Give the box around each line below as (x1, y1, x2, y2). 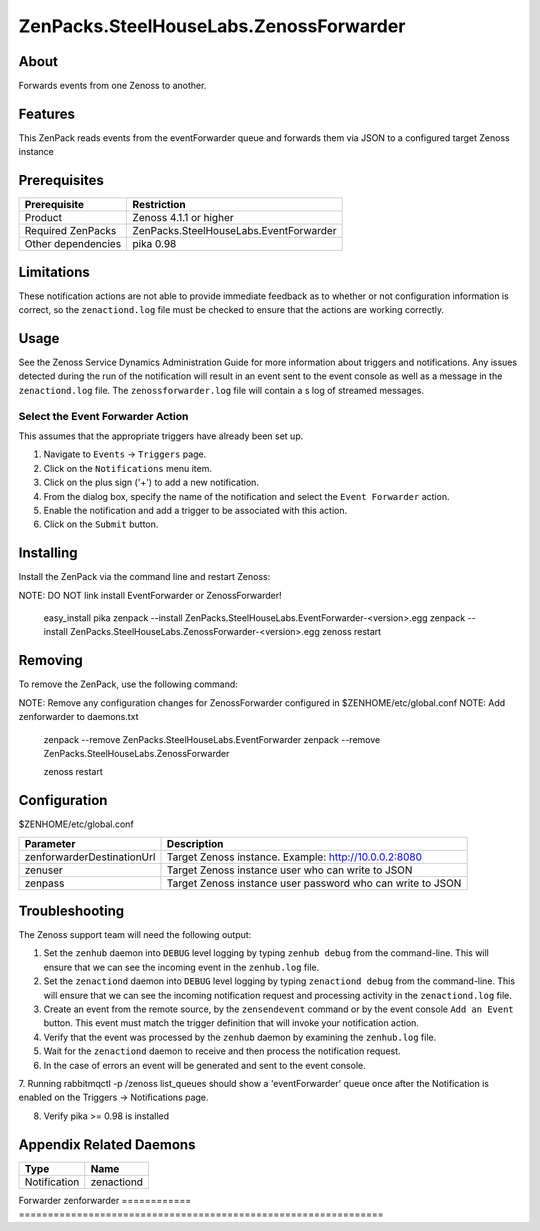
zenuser (24, 863, 64, 877)
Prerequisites (18, 172, 104, 189)
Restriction (132, 198, 187, 212)
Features (18, 105, 75, 122)
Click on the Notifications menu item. (43, 462, 212, 474)
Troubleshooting (18, 903, 125, 919)
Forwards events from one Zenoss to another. (18, 80, 207, 92)
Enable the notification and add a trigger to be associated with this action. (43, 504, 348, 516)
